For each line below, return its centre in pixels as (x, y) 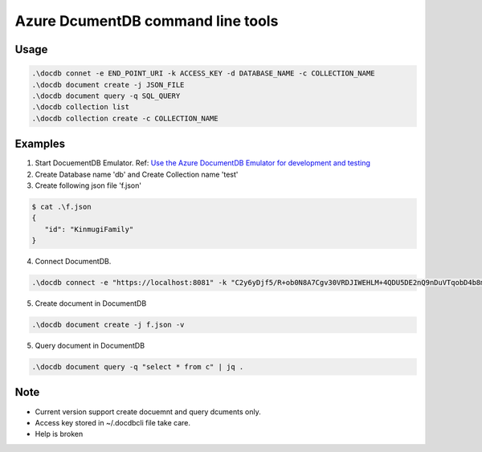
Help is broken (59, 434)
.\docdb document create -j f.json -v (108, 325)
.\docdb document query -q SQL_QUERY (106, 96)
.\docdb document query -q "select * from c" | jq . (138, 367)
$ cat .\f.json (61, 206)
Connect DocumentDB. (73, 262)
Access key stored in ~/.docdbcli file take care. (113, 422)
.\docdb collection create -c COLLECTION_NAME (125, 118)
